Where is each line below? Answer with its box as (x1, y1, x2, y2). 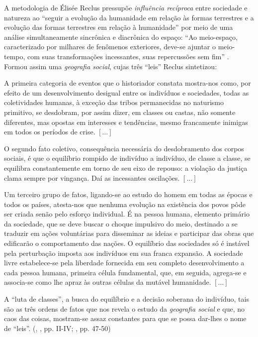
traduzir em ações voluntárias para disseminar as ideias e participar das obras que (4, 228, 254, 238)
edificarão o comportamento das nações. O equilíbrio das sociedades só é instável (4, 238, 250, 248)
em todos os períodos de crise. (4, 126, 95, 137)
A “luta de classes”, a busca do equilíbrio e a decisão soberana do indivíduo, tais (4, 294, 249, 304)
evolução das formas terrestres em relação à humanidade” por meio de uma (4, 22, 233, 32)
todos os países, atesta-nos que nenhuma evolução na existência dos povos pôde (4, 199, 246, 209)
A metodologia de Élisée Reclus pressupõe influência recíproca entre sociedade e (4, 2, 248, 12)
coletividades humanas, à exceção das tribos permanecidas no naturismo (4, 97, 224, 108)
